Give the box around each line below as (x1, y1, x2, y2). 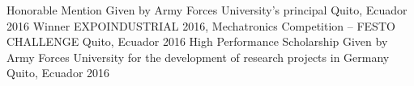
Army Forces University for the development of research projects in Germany (6, 48, 390, 65)
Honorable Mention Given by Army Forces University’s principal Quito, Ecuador (6, 2, 408, 18)
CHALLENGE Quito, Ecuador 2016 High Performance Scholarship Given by (6, 33, 388, 50)
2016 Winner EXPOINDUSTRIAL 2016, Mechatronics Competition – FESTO (6, 17, 395, 34)
